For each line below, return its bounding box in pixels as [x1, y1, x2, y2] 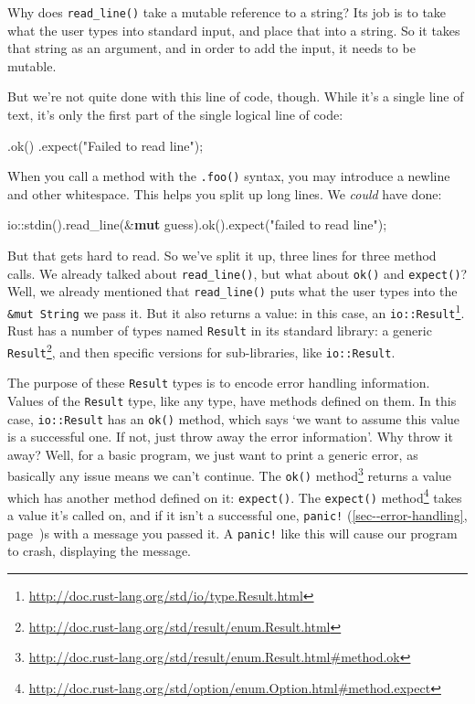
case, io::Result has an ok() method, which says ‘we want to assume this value [7, 409, 460, 428]
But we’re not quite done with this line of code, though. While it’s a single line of [7, 87, 464, 106]
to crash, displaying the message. [7, 541, 191, 560]
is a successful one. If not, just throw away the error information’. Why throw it [7, 427, 453, 446]
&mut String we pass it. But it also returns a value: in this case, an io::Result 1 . [7, 300, 465, 322]
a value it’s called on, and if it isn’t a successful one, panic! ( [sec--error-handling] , [7, 506, 468, 525]
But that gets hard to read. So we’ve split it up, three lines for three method [7, 246, 437, 265]
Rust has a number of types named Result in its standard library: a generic [7, 321, 432, 340]
